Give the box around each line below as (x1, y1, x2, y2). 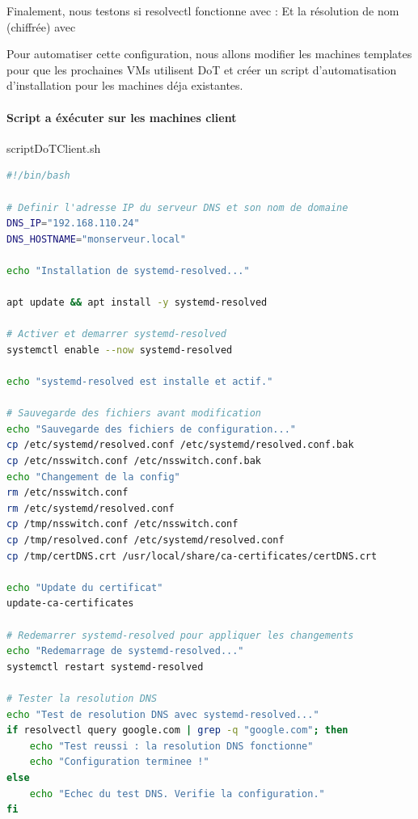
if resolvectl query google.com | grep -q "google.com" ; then (6, 724, 348, 737)
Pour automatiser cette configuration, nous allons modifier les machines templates (6, 45, 412, 62)
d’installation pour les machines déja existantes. (6, 77, 243, 94)
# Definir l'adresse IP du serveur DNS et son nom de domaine (6, 201, 348, 213)
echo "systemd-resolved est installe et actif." (6, 376, 273, 388)
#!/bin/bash (6, 170, 70, 182)
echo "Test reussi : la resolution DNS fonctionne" (29, 740, 314, 752)
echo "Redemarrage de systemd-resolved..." (6, 645, 244, 657)
